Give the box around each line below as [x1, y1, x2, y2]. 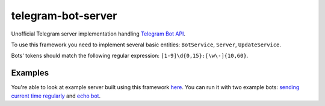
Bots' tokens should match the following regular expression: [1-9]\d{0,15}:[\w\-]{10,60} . [11, 52, 249, 60]
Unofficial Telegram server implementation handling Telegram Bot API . [11, 30, 186, 37]
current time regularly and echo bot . [11, 92, 101, 99]
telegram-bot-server [11, 9, 117, 22]
